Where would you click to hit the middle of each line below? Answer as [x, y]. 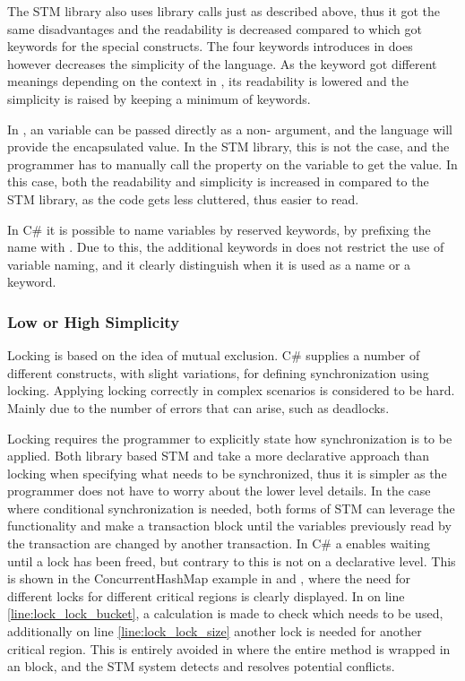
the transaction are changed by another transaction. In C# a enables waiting [219, 543]
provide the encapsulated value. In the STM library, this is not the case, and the [228, 147]
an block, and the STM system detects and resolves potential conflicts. [201, 666]
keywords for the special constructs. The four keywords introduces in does [210, 46]
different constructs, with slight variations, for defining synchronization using [218, 372]
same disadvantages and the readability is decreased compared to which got [215, 28]
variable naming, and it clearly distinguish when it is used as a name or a [209, 264]
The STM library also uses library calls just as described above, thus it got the [224, 11]
